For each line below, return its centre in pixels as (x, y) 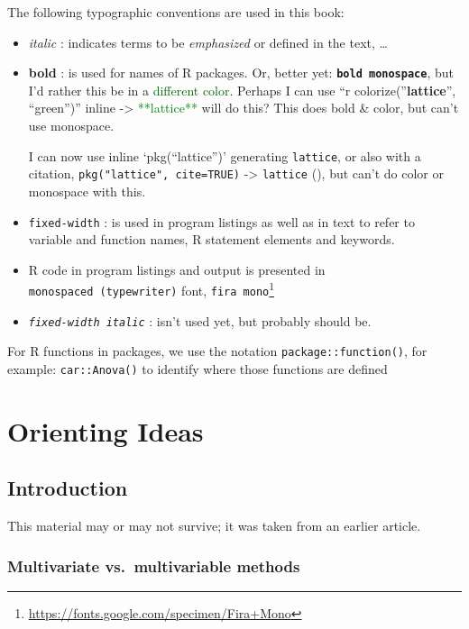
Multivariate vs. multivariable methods (154, 565)
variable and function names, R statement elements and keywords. (212, 239)
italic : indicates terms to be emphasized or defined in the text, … (208, 42)
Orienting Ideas (106, 430)
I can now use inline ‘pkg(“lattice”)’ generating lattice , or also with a (225, 155)
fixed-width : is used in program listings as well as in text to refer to (221, 221)
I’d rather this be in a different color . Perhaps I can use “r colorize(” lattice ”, (242, 90)
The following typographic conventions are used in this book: (176, 12)
